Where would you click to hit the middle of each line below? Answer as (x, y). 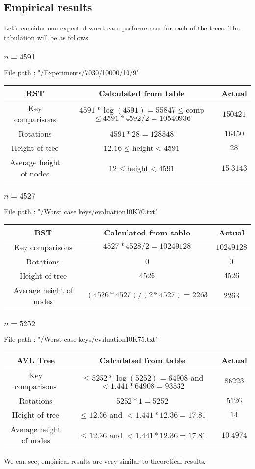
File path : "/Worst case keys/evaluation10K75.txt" (81, 339)
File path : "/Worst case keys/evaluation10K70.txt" (81, 211)
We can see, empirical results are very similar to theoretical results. (105, 461)
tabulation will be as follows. (47, 37)
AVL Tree (36, 360)
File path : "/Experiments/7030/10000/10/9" (72, 72)
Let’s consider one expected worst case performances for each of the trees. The (122, 28)
